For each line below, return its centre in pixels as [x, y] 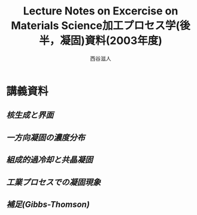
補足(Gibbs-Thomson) [48, 204]
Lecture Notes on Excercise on [101, 11]
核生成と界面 [30, 115]
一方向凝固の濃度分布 [46, 137]
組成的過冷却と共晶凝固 [49, 160]
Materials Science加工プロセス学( [96, 26]
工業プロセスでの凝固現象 [53, 182]
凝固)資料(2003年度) [111, 41]
